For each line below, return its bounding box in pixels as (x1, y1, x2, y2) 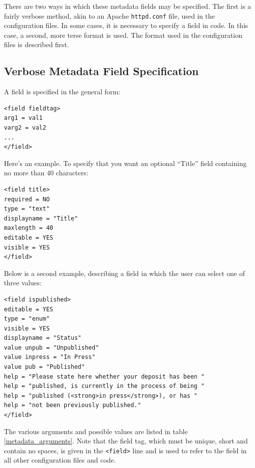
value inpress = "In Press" (4, 354, 96, 361)
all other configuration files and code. (4, 455, 116, 465)
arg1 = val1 (4, 114, 43, 122)
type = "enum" (4, 315, 50, 323)
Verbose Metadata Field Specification (4, 63, 199, 79)
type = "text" (4, 205, 50, 213)
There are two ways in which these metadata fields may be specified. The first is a (4, 1, 251, 11)
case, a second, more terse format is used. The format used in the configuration (4, 29, 243, 40)
